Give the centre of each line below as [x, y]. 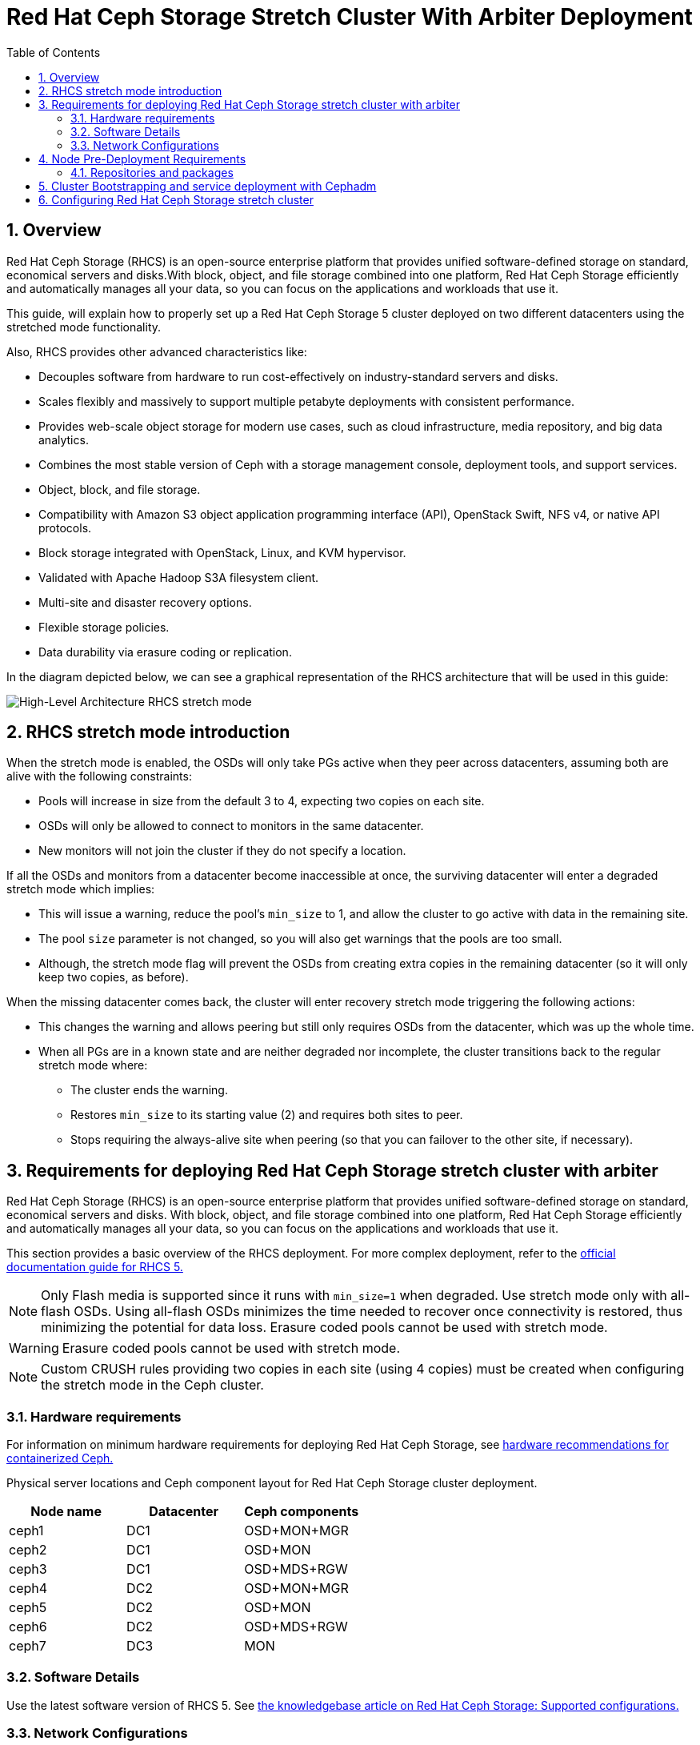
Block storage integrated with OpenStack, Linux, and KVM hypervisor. [222, 552]
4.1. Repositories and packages [152, 172]
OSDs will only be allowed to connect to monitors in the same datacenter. [231, 826]
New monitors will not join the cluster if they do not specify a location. [222, 851]
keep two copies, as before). [114, 977]
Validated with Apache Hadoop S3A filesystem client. [179, 577]
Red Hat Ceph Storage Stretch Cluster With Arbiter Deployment [350, 17]
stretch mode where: [93, 1065]
